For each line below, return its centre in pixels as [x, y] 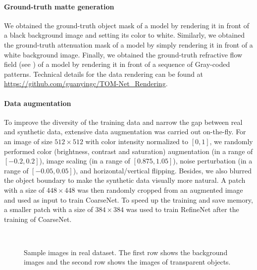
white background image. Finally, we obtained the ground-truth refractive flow [123, 54]
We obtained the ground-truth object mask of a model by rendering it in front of [127, 25]
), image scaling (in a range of [85, 161]
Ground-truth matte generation [59, 6]
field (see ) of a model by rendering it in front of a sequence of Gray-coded [117, 64]
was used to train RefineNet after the [182, 209]
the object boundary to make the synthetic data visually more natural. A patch [125, 180]
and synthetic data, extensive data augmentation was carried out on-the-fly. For [125, 132]
